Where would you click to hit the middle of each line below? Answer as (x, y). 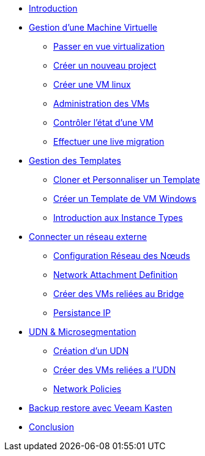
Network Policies (88, 389)
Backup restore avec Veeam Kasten (101, 408)
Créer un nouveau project (105, 65)
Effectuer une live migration (109, 141)
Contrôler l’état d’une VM (103, 122)
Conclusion (52, 427)
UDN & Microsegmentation (83, 332)
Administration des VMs (101, 103)
